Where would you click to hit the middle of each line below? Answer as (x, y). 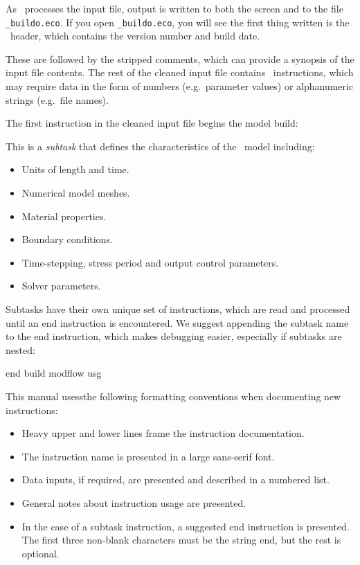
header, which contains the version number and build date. (135, 36)
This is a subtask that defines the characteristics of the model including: (160, 146)
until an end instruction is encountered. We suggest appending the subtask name (177, 322)
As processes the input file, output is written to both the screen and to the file (174, 8)
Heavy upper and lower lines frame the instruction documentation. (163, 433)
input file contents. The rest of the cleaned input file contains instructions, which (180, 72)
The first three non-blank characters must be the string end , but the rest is (181, 540)
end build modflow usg (54, 373)
